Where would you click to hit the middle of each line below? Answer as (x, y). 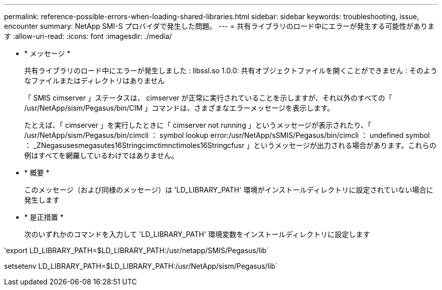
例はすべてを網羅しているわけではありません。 (101, 155)
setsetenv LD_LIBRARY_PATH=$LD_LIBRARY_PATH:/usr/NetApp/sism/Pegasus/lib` (141, 266)
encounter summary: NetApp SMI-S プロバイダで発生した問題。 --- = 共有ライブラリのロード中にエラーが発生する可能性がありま (219, 26)
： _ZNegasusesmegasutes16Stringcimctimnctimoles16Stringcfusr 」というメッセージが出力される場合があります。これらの (230, 145)
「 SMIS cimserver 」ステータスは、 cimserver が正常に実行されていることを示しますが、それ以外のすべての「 (208, 98)
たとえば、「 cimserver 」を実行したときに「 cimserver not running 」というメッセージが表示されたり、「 (198, 125)
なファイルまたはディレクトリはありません (95, 81)
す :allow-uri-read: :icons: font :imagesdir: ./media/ (88, 36)
